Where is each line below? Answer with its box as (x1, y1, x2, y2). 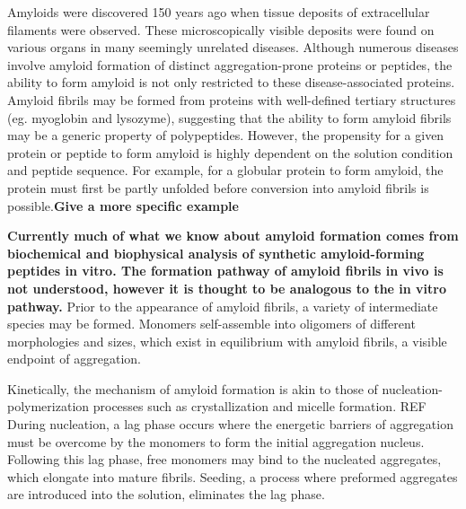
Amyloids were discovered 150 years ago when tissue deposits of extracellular (7, 3, 430, 21)
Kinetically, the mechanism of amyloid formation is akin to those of (7, 379, 378, 398)
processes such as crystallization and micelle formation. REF (92, 397, 426, 416)
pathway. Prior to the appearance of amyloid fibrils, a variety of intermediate (7, 296, 438, 315)
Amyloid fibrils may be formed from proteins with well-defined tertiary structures (7, 90, 456, 109)
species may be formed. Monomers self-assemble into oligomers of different (7, 314, 416, 333)
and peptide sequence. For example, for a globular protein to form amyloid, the (7, 161, 444, 180)
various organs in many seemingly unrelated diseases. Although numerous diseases (7, 38, 459, 57)
